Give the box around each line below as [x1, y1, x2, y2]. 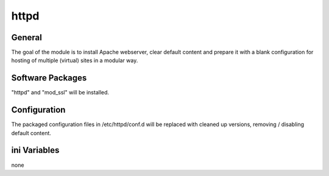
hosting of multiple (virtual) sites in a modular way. [11, 57, 138, 64]
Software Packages [11, 73, 87, 83]
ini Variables [11, 145, 60, 155]
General [11, 32, 43, 43]
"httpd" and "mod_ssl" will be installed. [11, 89, 110, 96]
